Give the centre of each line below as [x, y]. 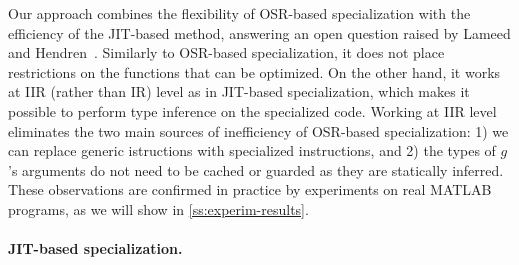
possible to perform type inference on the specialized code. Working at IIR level [252, 110]
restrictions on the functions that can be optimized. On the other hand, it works [254, 71]
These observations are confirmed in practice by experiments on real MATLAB [250, 189]
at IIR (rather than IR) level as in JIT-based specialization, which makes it [239, 91]
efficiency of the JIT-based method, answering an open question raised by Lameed [259, 32]
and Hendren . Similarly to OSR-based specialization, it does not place [226, 52]
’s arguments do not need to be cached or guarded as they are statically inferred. [256, 169]
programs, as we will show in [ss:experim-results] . [158, 208]
